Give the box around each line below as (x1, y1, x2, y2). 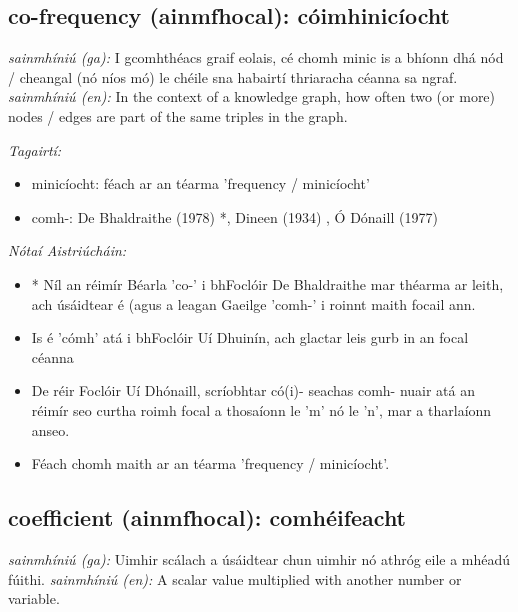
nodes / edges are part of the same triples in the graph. (8, 105, 348, 126)
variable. (8, 588, 60, 609)
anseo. (31, 419, 70, 440)
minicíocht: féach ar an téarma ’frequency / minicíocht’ (31, 173, 370, 194)
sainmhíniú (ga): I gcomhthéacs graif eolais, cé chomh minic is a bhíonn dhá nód (8, 47, 504, 68)
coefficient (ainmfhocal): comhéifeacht (8, 502, 407, 533)
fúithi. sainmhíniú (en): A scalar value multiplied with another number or (8, 568, 462, 589)
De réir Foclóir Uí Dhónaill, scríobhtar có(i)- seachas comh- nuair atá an (31, 380, 476, 401)
